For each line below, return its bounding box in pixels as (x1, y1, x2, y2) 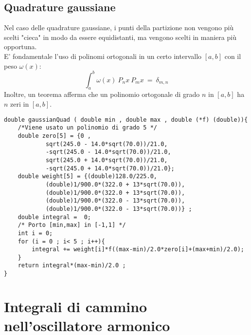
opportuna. (4, 41, 37, 52)
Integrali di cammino (4, 296, 147, 316)
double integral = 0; (18, 213, 91, 221)
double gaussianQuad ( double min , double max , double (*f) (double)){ (4, 116, 248, 123)
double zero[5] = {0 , (18, 132, 91, 139)
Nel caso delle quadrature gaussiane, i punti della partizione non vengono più (4, 22, 234, 33)
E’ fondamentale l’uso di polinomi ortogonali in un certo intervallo (4, 51, 202, 61)
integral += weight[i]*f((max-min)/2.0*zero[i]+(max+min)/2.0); (32, 246, 244, 253)
